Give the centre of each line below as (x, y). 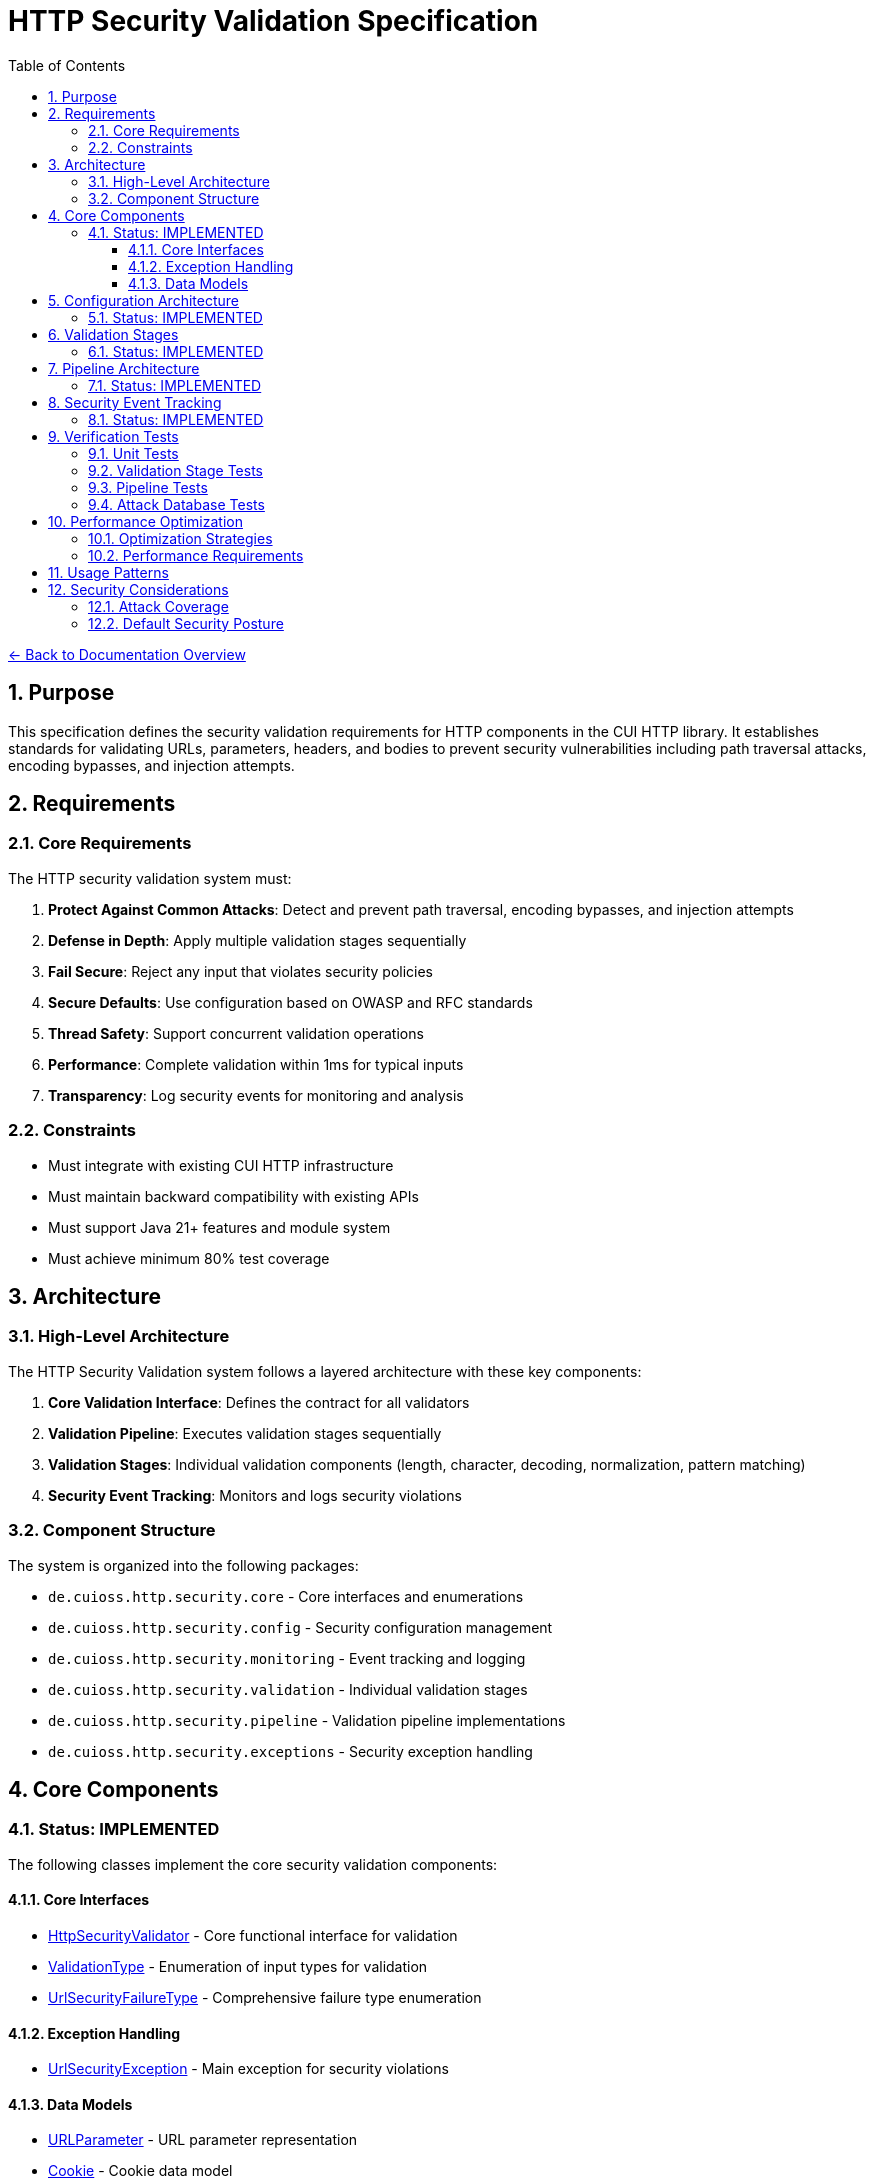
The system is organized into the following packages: (183, 1565)
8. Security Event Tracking (135, 402)
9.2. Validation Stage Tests (175, 470)
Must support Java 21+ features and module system (219, 1227)
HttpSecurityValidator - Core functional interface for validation (253, 1935)
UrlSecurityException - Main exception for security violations (248, 2069)
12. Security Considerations (138, 589)
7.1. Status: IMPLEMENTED (175, 385)
